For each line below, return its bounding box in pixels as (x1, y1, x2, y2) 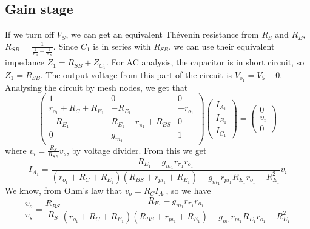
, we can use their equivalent (169, 39, 275, 52)
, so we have (166, 184, 211, 197)
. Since (53, 39, 78, 52)
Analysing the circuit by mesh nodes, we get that (5, 81, 188, 93)
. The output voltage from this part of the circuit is (40, 68, 232, 81)
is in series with (93, 39, 151, 52)
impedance (5, 56, 44, 68)
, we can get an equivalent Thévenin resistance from (66, 28, 259, 41)
